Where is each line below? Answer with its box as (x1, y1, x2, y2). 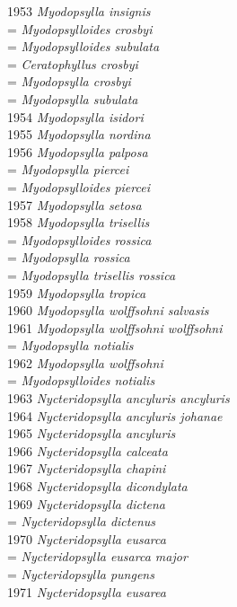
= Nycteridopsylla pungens (7, 565, 154, 583)
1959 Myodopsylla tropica (7, 283, 146, 302)
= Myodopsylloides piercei (7, 177, 150, 196)
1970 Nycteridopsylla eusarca (7, 529, 166, 548)
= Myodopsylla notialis (7, 336, 134, 355)
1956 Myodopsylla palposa (7, 142, 148, 161)
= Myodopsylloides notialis (7, 371, 155, 390)
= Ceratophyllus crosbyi (7, 54, 138, 73)
